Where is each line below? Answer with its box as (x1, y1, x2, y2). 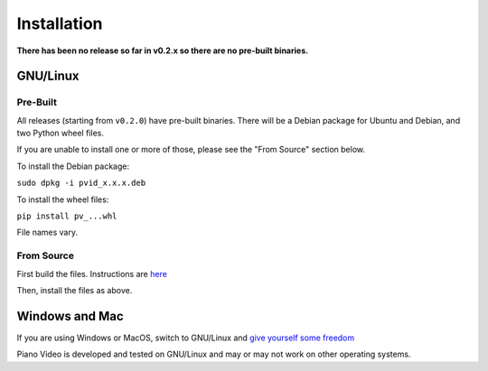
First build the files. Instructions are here (16, 268, 167, 279)
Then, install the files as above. (16, 284, 133, 295)
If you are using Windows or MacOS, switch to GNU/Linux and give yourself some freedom (16, 332, 355, 343)
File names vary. (16, 227, 79, 238)
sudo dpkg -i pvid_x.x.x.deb (16, 178, 146, 189)
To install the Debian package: (16, 161, 130, 172)
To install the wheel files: (16, 194, 109, 205)
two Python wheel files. (16, 127, 104, 139)
